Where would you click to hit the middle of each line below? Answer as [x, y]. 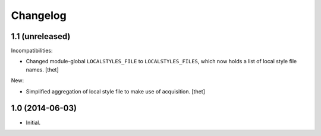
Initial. [33, 122]
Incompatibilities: [32, 51]
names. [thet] [42, 69]
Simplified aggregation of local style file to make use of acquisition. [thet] [115, 91]
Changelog [39, 15]
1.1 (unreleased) [41, 36]
